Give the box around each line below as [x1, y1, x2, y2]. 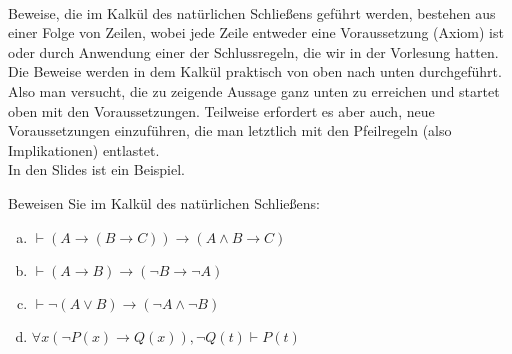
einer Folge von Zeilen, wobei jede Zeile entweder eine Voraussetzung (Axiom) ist [8, 22, 504, 43]
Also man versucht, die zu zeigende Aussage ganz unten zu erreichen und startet [8, 80, 500, 101]
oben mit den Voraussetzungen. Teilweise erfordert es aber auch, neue [8, 100, 435, 121]
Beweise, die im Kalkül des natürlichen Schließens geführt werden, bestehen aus [8, 2, 496, 23]
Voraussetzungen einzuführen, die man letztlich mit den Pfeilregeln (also [8, 120, 452, 141]
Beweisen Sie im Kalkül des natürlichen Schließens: [8, 192, 320, 213]
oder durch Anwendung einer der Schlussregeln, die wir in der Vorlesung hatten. [8, 41, 499, 62]
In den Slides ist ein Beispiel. [8, 159, 185, 180]
